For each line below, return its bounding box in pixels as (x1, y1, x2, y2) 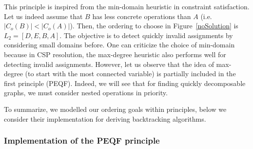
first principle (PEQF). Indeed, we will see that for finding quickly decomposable (4, 78, 246, 88)
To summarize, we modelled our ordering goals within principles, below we (4, 104, 227, 114)
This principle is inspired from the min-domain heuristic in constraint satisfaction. (4, 1, 250, 11)
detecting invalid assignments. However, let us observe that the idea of (4, 59, 214, 69)
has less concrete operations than (92, 11, 191, 21)
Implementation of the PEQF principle (4, 134, 160, 147)
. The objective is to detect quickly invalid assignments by (59, 30, 233, 40)
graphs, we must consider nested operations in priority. (4, 87, 168, 98)
